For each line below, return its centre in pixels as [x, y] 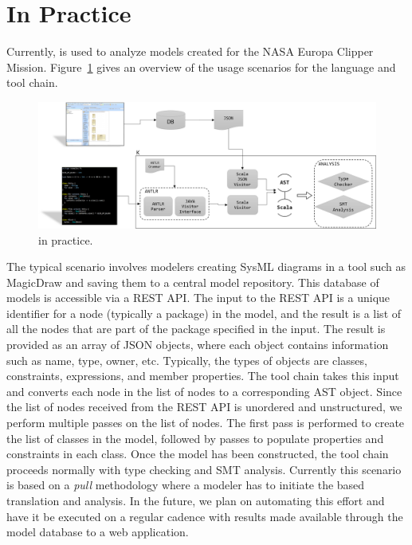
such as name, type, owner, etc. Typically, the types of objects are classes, [187, 360]
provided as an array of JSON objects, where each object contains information [198, 345]
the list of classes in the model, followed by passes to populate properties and [195, 438]
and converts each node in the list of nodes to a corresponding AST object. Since [204, 391]
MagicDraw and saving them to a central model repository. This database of [193, 282]
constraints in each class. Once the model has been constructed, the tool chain [198, 454]
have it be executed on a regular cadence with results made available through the [205, 516]
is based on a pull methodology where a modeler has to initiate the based [186, 485]
